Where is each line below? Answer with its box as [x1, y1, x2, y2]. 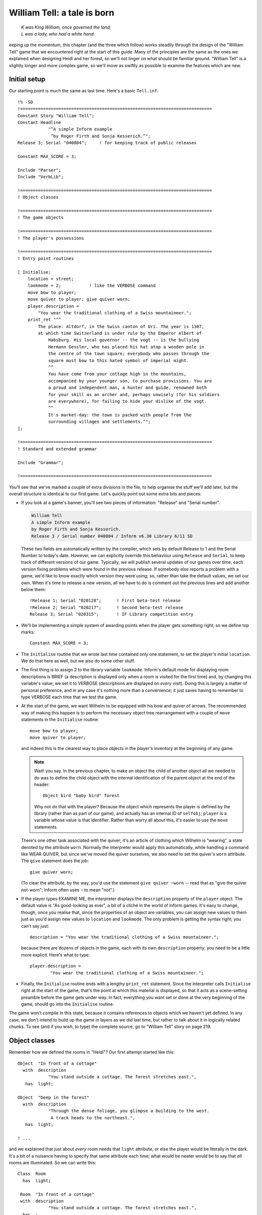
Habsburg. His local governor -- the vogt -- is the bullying [48, 337, 199, 343]
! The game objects [17, 215, 64, 221]
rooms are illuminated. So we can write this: [9, 1160, 97, 1166]
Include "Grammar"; [17, 460, 64, 465]
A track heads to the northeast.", [50, 1115, 135, 1120]
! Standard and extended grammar [17, 446, 97, 451]
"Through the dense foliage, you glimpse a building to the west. [48, 1108, 210, 1114]
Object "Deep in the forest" [17, 1094, 90, 1100]
